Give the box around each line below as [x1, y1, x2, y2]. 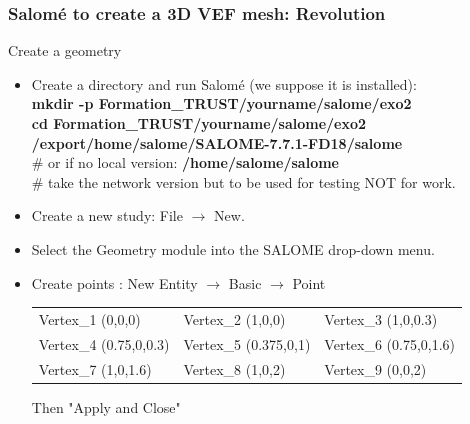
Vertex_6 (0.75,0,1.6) [324, 333, 456, 354]
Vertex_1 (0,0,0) [38, 308, 141, 329]
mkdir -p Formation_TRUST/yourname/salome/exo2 [31, 93, 412, 114]
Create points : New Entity [31, 272, 198, 293]
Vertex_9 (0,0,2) [324, 358, 427, 379]
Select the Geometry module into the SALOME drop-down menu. [31, 238, 435, 259]
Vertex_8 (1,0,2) [183, 358, 286, 379]
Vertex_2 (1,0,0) [183, 308, 286, 329]
